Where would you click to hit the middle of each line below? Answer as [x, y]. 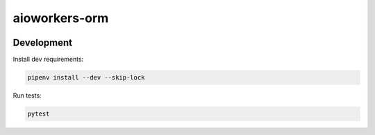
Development [43, 43]
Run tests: [27, 96]
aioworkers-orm [61, 18]
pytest [39, 114]
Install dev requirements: [48, 60]
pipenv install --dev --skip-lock [86, 78]
